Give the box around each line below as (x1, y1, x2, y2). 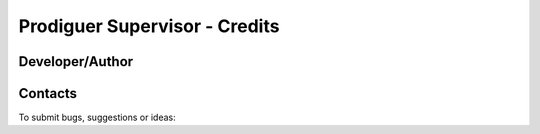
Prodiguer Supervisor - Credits (18, 15, 280, 37)
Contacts (18, 85, 78, 102)
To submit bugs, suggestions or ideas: (18, 111, 176, 124)
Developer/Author (18, 53, 134, 70)
